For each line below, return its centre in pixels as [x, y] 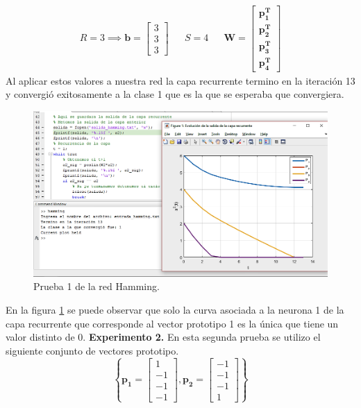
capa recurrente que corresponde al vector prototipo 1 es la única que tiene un [172, 323]
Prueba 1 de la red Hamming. [96, 286]
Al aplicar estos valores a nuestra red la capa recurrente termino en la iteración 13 [180, 80]
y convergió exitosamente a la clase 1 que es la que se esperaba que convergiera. [175, 94]
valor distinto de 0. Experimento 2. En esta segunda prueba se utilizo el [163, 337]
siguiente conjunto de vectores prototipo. [92, 350]
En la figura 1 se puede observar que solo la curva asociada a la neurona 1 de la [175, 309]
